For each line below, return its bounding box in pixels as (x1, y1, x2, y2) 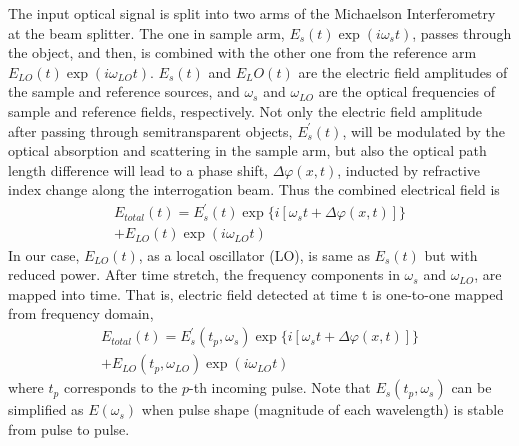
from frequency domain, (8, 303, 154, 324)
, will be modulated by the (342, 120, 505, 141)
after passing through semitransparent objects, (8, 120, 293, 141)
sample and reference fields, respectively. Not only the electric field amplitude (8, 100, 483, 121)
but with (424, 244, 478, 265)
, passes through (412, 22, 512, 43)
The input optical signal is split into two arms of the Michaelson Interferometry (8, 3, 496, 23)
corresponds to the (63, 377, 178, 398)
